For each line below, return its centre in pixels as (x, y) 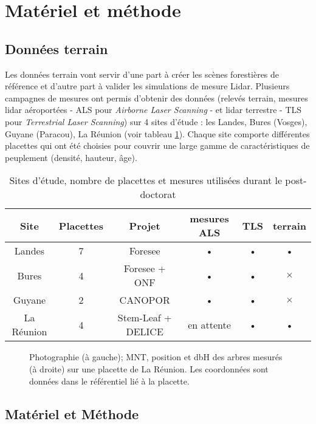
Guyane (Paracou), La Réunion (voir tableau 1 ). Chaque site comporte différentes (157, 133)
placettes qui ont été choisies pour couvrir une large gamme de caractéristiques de (157, 145)
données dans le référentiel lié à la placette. (109, 381)
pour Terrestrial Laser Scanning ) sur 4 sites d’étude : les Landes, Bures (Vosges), (156, 121)
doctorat (158, 194)
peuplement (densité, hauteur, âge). (71, 157)
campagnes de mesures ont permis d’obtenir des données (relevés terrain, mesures (156, 97)
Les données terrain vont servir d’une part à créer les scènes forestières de (142, 74)
